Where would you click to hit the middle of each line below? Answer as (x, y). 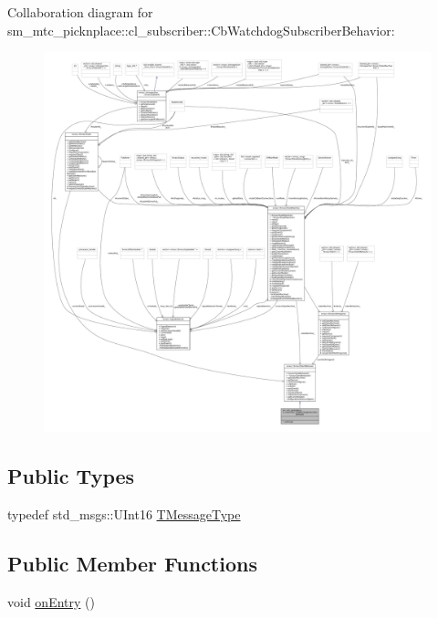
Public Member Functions (132, 563)
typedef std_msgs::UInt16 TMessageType (124, 513)
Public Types (71, 475)
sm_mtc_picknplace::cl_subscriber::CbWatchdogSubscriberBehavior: (201, 30)
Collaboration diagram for (80, 12)
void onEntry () (51, 601)
